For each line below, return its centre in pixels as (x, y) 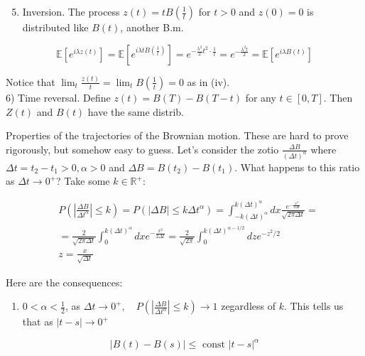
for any (261, 97)
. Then (338, 97)
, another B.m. (152, 27)
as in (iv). (208, 81)
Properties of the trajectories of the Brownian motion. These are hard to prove (177, 135)
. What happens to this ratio (297, 167)
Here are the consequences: (64, 282)
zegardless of (248, 306)
